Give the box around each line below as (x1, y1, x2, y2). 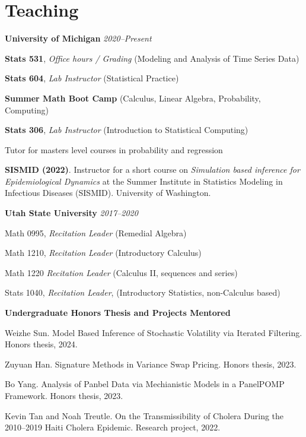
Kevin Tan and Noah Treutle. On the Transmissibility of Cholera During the (5, 409, 284, 422)
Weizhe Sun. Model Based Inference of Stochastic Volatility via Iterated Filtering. (5, 326, 302, 338)
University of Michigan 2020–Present (5, 32, 152, 45)
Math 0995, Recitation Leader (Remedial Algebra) (5, 226, 187, 239)
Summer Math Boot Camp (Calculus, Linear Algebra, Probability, (5, 91, 261, 104)
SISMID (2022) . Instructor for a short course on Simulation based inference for (5, 163, 300, 176)
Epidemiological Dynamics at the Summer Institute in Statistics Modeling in (5, 175, 283, 187)
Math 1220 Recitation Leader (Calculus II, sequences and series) (5, 266, 238, 278)
